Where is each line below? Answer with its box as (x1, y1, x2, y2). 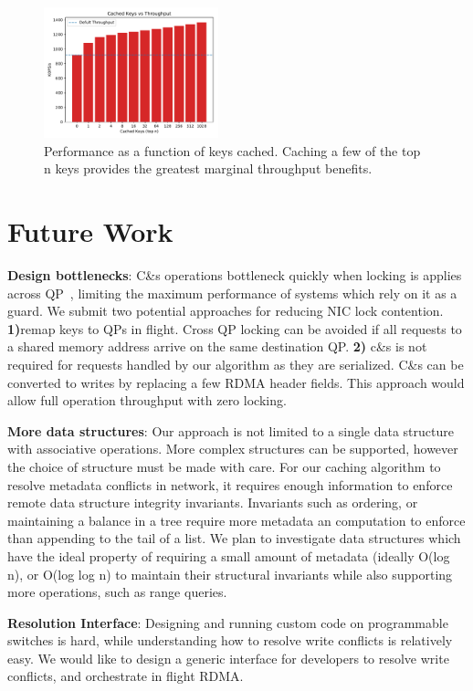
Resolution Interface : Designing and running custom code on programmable (7, 612, 448, 632)
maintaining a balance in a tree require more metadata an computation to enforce (7, 510, 466, 529)
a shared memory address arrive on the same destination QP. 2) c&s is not (7, 337, 427, 356)
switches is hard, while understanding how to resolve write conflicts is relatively (7, 631, 453, 650)
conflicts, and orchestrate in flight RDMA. (7, 666, 244, 686)
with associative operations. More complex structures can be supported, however (7, 439, 458, 458)
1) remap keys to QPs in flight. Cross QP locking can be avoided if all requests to (7, 319, 462, 338)
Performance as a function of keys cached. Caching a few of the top (44, 141, 421, 160)
